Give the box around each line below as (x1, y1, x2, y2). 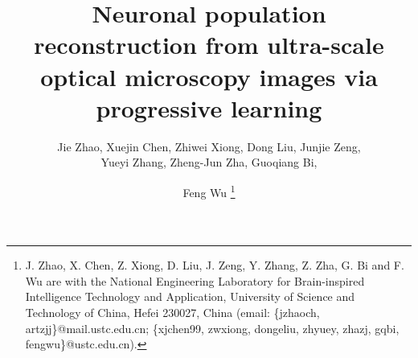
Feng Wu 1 (182, 181, 236, 200)
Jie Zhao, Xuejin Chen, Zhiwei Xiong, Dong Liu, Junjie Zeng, (57, 138, 361, 154)
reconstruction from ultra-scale (34, 28, 384, 61)
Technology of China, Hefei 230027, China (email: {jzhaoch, (25, 303, 320, 320)
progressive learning (96, 91, 322, 124)
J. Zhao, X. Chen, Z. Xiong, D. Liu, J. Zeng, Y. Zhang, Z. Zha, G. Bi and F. (25, 257, 404, 274)
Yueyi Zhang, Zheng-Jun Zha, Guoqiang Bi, (100, 154, 318, 171)
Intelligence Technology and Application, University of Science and (25, 288, 355, 305)
